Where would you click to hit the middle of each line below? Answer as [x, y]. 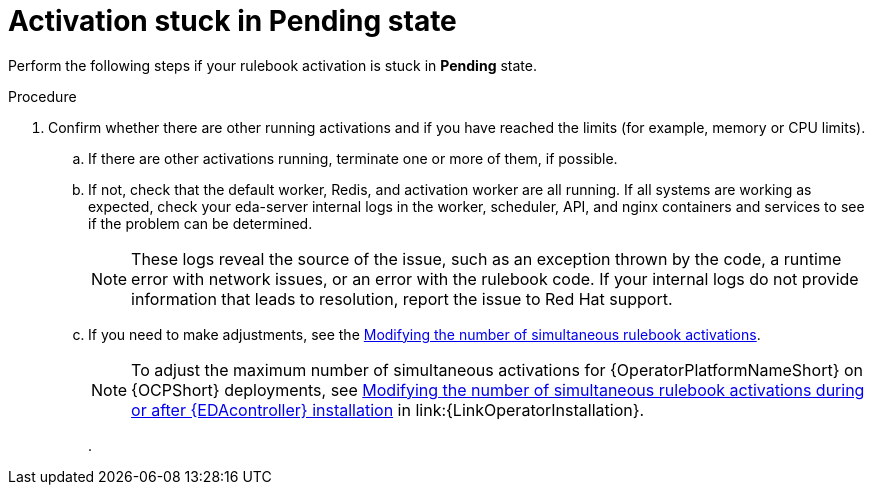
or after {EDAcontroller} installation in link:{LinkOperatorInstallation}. [388, 409]
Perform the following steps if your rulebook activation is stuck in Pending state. [272, 65]
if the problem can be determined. [200, 223]
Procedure [42, 96]
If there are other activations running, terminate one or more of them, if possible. [353, 158]
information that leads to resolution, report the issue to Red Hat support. [402, 298]
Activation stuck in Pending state [232, 21]
